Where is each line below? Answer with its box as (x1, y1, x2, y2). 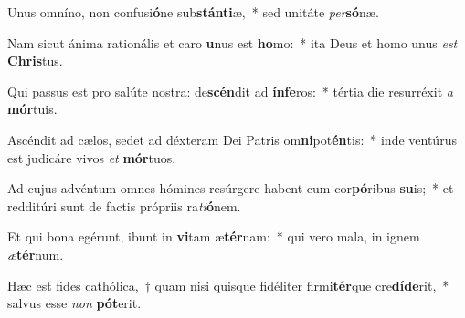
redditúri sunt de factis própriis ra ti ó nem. (7, 196, 241, 215)
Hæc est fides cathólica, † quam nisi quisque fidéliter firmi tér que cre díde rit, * (7, 275, 449, 294)
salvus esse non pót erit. (7, 293, 142, 313)
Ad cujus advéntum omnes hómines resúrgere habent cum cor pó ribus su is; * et (7, 179, 454, 198)
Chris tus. (7, 51, 63, 70)
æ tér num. (7, 244, 64, 263)
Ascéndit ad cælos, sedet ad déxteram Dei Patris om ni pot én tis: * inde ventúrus (7, 129, 457, 149)
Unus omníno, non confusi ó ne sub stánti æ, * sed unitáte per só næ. (7, 3, 379, 21)
